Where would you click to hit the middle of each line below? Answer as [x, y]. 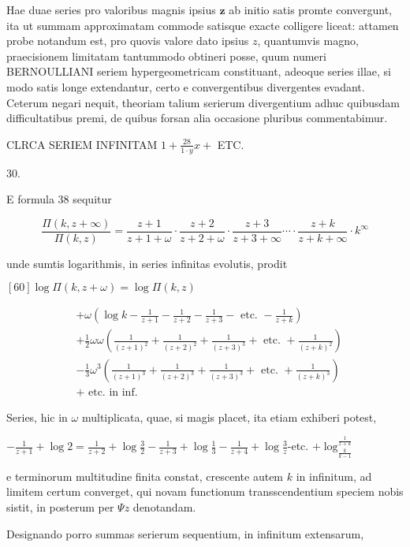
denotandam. [164, 507]
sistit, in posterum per [60, 507]
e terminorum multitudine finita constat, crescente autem [145, 476]
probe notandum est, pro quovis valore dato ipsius [128, 41]
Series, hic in [37, 417]
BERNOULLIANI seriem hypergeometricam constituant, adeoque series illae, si [199, 71]
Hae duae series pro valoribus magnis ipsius [111, 9]
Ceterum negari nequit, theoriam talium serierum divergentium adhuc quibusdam [203, 102]
